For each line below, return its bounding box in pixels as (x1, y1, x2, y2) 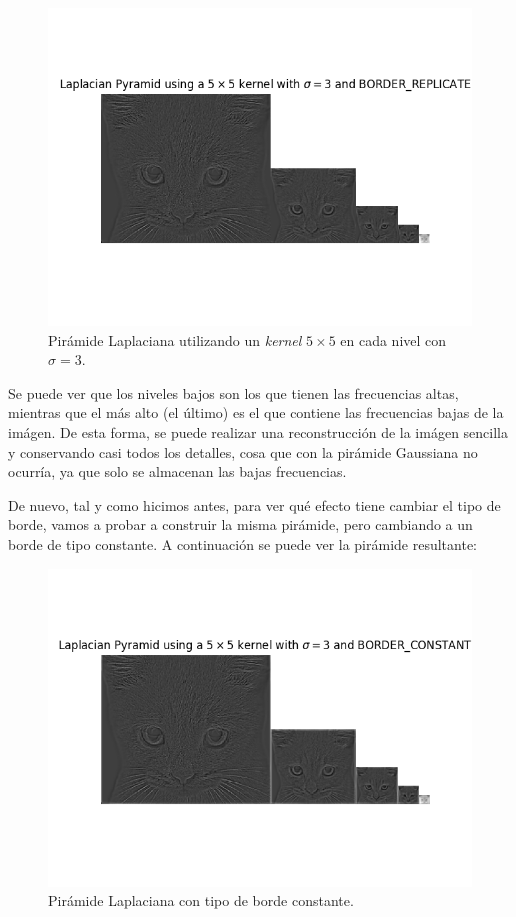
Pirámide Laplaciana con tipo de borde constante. (48, 890, 354, 911)
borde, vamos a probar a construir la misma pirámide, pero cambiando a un (8, 514, 473, 535)
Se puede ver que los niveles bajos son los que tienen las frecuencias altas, (8, 382, 459, 403)
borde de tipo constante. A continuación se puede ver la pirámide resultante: (8, 533, 477, 554)
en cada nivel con (340, 329, 447, 350)
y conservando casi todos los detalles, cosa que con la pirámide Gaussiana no (8, 441, 478, 462)
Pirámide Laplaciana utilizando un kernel (48, 329, 302, 350)
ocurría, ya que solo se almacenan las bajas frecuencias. (8, 461, 347, 482)
